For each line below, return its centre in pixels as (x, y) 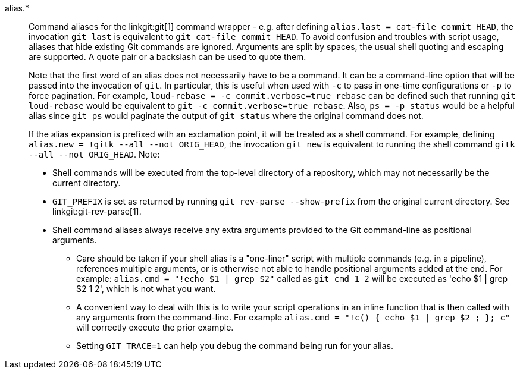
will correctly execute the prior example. (155, 327)
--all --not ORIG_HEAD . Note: (94, 154)
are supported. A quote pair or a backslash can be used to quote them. (167, 57)
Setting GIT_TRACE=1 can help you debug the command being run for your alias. (235, 346)
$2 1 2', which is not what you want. (146, 289)
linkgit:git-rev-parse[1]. (97, 211)
